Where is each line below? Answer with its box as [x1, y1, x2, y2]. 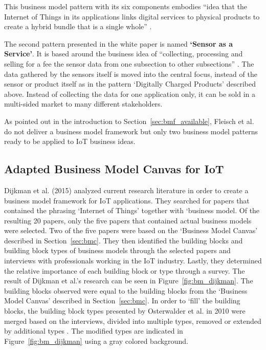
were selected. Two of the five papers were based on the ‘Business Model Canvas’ [4, 225, 258, 236]
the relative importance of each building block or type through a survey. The [4, 265, 245, 276]
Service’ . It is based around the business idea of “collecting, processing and [4, 48, 243, 59]
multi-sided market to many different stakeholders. [4, 98, 163, 109]
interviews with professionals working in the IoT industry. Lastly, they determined [4, 255, 262, 266]
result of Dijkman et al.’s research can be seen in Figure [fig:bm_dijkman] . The [4, 275, 253, 286]
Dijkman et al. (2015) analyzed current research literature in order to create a [4, 184, 249, 195]
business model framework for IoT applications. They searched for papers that [4, 195, 250, 205]
